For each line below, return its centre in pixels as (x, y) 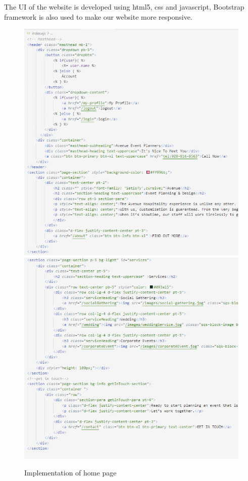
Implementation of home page (70, 473)
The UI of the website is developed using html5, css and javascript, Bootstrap (124, 7)
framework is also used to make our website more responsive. (98, 16)
